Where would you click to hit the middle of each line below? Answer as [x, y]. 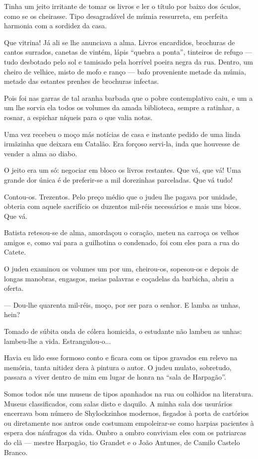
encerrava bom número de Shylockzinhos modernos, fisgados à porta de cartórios [127, 413]
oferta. [14, 288]
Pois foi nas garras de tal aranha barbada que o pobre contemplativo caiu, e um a [129, 98]
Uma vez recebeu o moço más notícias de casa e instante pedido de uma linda [122, 134]
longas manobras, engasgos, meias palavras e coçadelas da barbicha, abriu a [119, 278]
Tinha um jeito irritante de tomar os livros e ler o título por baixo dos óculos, [123, 6]
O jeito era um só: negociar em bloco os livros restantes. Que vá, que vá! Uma [123, 170]
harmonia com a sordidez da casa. [56, 26]
